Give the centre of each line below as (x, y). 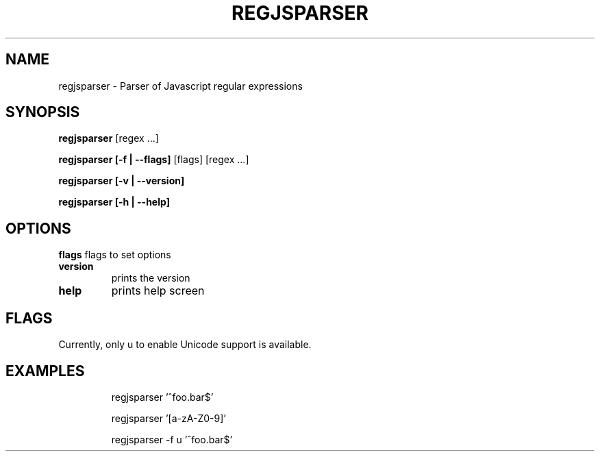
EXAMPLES (45, 371)
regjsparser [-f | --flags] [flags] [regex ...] (154, 160)
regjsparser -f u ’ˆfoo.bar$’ (172, 439)
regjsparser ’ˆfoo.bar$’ (162, 397)
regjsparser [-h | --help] (114, 202)
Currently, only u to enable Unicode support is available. (185, 345)
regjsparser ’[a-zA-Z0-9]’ (168, 418)
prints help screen (158, 291)
